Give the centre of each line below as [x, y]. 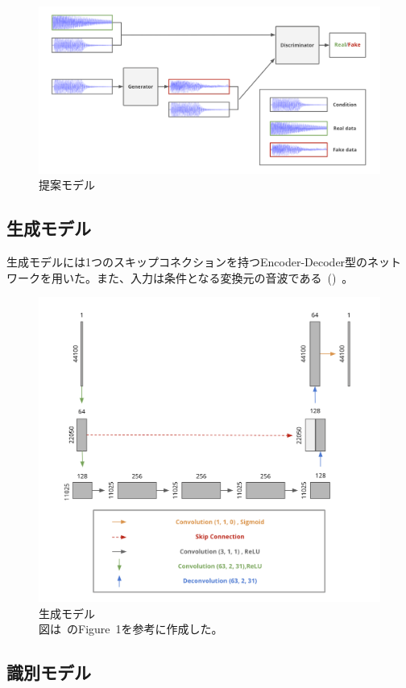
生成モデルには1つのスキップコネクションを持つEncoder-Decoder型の [187, 262]
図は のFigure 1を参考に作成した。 [131, 629]
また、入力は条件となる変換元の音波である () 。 [225, 277]
